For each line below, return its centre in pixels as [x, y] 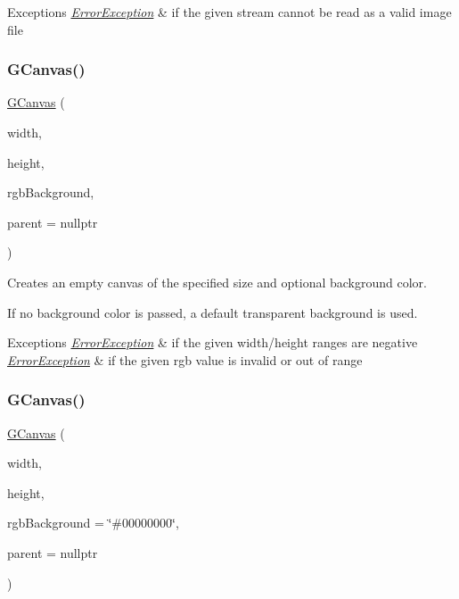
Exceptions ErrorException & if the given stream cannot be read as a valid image [229, 12]
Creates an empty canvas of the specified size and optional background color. [217, 282]
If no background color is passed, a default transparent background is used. [213, 312]
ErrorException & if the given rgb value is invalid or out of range [185, 359]
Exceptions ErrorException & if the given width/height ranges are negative [213, 342]
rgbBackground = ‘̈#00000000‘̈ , [93, 523]
